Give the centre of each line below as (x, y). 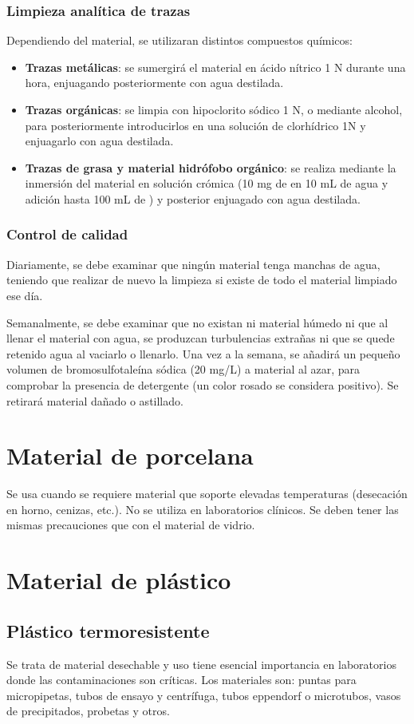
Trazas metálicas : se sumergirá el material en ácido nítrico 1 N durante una (215, 67)
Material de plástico (119, 580)
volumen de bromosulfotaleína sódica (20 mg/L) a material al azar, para (183, 369)
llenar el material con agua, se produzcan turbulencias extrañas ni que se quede (201, 338)
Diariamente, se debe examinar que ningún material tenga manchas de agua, (193, 264)
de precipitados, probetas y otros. (88, 711)
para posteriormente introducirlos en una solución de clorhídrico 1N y (195, 125)
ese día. (25, 295)
